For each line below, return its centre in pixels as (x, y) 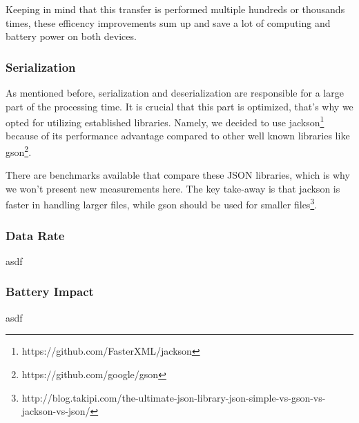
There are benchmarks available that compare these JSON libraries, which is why (178, 175)
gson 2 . (19, 151)
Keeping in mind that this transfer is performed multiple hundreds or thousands (175, 9)
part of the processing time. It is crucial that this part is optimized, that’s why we (179, 106)
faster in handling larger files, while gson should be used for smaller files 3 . (162, 204)
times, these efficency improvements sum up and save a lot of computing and (168, 22)
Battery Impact (50, 292)
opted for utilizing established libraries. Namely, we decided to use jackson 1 (165, 121)
